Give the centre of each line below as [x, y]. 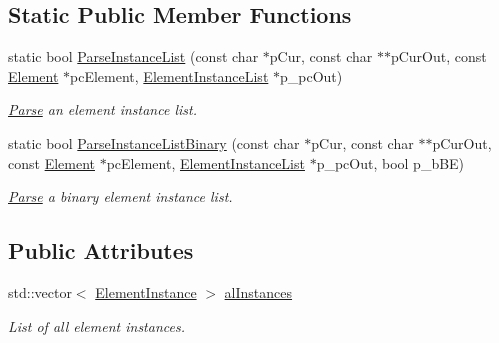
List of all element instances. [96, 325]
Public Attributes [101, 250]
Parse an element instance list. [102, 109]
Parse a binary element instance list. [120, 196]
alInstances [258, 291]
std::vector [40, 291]
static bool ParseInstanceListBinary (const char [154, 142]
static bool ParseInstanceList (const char [133, 56]
